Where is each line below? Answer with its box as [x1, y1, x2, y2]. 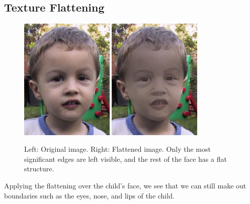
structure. [24, 163, 54, 174]
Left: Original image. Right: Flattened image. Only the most [24, 144, 211, 154]
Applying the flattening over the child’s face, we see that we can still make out [4, 180, 246, 190]
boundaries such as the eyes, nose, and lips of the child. [4, 190, 175, 200]
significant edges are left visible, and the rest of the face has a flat [24, 153, 227, 164]
